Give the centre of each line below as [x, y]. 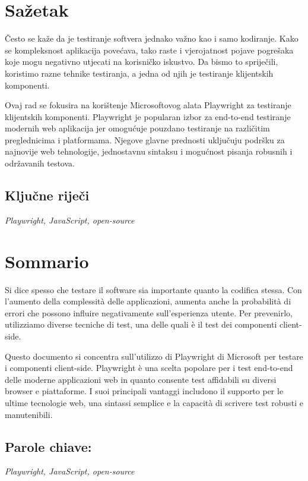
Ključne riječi [47, 195]
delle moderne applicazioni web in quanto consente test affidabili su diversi [141, 379]
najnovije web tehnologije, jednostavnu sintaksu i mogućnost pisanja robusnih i [149, 151]
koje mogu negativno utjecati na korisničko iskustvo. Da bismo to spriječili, [142, 62]
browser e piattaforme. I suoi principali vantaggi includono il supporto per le [144, 391]
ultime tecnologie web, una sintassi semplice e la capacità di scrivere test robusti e [154, 402]
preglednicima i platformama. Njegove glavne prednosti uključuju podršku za [145, 139]
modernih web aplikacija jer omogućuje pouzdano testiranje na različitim [137, 128]
